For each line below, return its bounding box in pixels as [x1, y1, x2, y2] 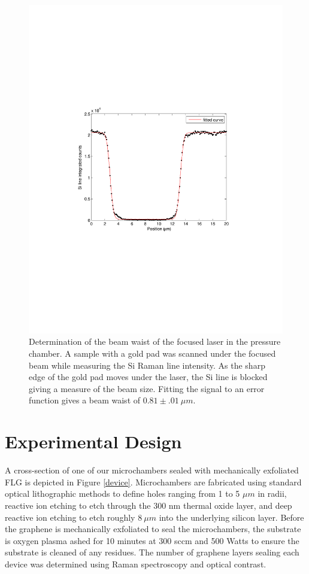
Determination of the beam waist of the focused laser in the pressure [29, 335, 281, 348]
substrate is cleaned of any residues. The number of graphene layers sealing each [5, 546, 299, 558]
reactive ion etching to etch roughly [5, 511, 135, 523]
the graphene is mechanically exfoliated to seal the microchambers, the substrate [5, 523, 301, 535]
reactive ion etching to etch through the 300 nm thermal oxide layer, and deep [5, 499, 292, 511]
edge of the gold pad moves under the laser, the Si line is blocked [29, 370, 268, 383]
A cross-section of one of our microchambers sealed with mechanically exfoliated [5, 464, 299, 476]
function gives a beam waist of [29, 394, 141, 406]
